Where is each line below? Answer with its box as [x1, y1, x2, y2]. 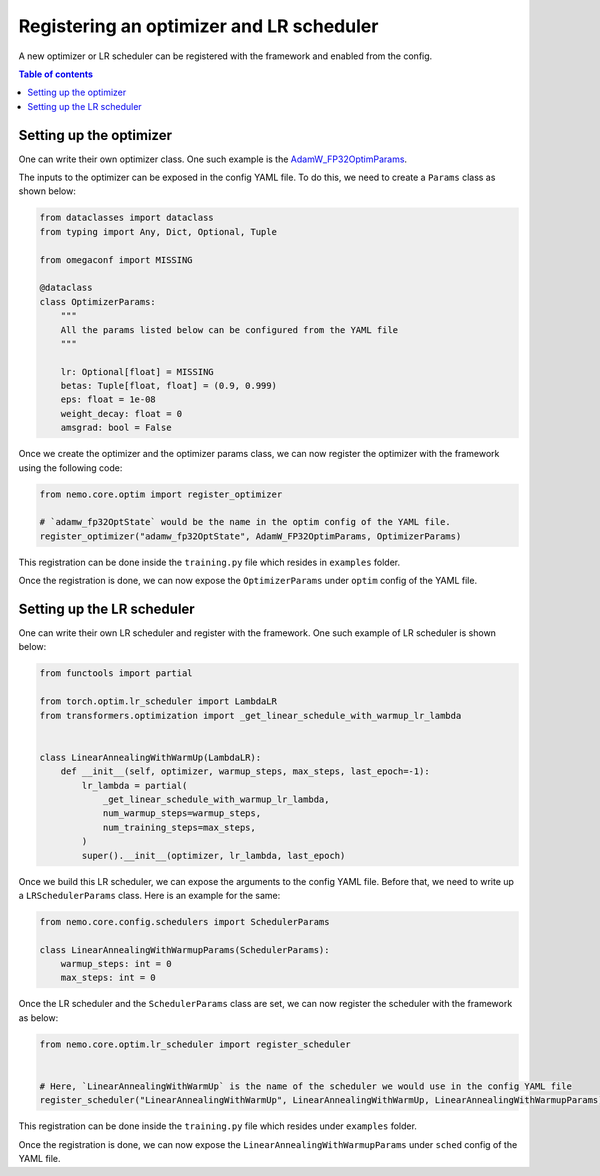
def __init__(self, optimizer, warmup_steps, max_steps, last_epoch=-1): [60, 766, 430, 777]
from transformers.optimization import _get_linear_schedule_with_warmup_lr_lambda [39, 710, 462, 721]
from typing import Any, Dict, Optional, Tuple [39, 226, 277, 237]
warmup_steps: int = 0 [60, 958, 172, 970]
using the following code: [18, 461, 123, 474]
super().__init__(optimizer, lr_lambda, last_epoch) [81, 850, 346, 861]
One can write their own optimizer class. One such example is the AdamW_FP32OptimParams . [18, 153, 408, 165]
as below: [18, 1011, 59, 1024]
